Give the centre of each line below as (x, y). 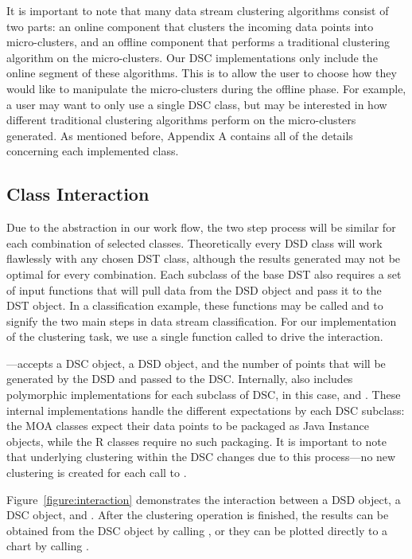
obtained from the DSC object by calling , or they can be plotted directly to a (197, 530)
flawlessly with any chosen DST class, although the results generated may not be (204, 258)
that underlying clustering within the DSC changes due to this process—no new (201, 457)
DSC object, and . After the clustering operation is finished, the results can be (198, 515)
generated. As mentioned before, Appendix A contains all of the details (180, 135)
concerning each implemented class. (93, 151)
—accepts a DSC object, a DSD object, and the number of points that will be (196, 363)
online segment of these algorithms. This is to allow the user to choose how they (202, 73)
